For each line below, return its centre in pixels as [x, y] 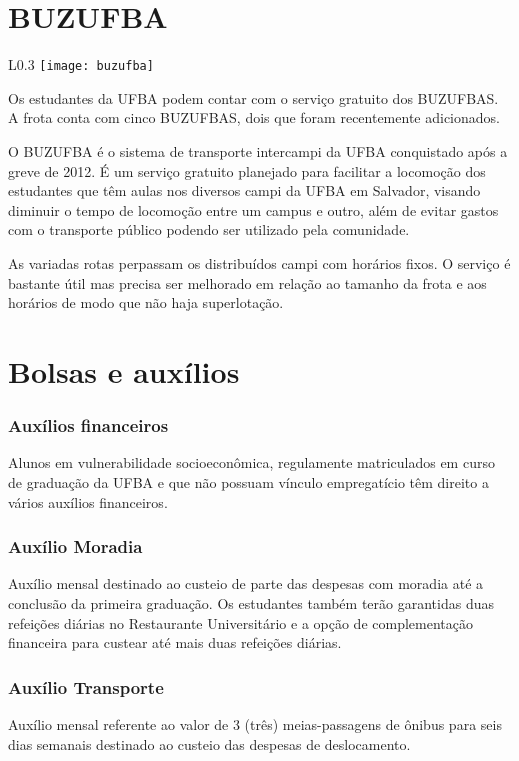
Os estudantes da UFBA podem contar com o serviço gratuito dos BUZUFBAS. [253, 97]
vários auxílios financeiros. [88, 501]
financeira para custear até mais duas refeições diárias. [175, 642]
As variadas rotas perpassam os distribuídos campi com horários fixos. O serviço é [259, 262]
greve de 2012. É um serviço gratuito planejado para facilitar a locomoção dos [247, 170]
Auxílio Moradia [75, 546]
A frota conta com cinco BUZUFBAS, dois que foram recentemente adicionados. [254, 117]
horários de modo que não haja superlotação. [146, 302]
